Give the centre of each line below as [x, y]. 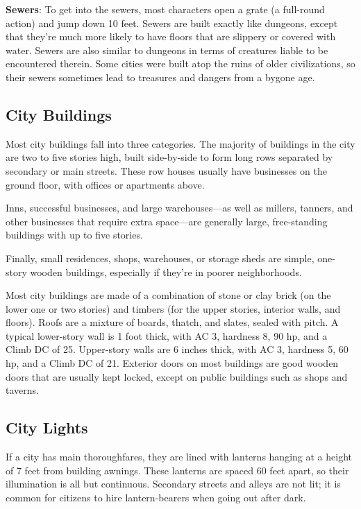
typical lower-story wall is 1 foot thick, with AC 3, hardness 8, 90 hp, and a [167, 335]
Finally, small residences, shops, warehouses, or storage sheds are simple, [160, 258]
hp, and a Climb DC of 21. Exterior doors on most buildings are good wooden [172, 363]
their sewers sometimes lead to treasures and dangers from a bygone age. [160, 77]
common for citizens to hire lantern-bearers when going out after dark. [156, 497]
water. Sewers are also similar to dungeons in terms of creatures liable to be [167, 50]
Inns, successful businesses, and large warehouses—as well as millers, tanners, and [179, 208]
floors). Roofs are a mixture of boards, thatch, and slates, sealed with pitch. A [172, 322]
